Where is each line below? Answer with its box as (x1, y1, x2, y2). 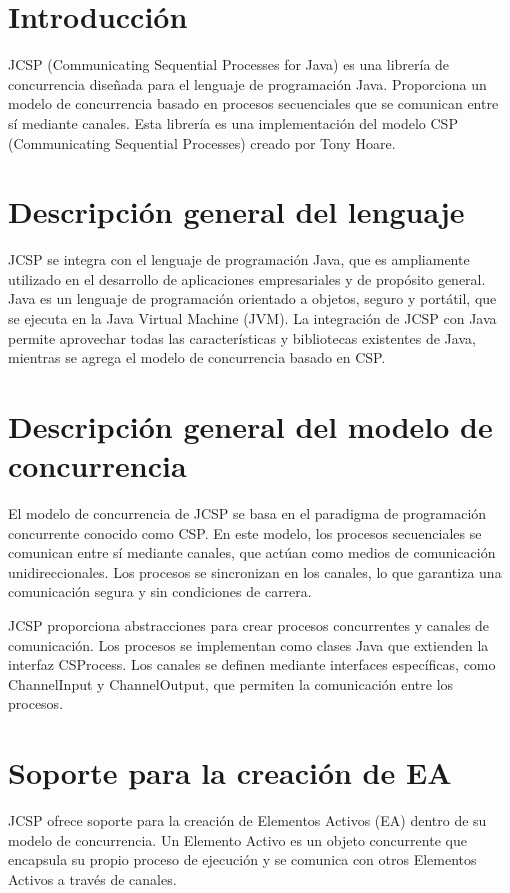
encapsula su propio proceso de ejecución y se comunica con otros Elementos (8, 849, 477, 870)
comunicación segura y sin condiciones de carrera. (8, 581, 312, 602)
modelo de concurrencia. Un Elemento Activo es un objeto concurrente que (8, 829, 467, 850)
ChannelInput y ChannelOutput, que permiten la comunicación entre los (8, 673, 454, 694)
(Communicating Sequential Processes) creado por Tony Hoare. (8, 132, 396, 153)
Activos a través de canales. (8, 868, 177, 889)
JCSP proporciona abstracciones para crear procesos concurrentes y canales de (8, 615, 490, 636)
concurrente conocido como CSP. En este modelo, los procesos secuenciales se (8, 522, 482, 543)
